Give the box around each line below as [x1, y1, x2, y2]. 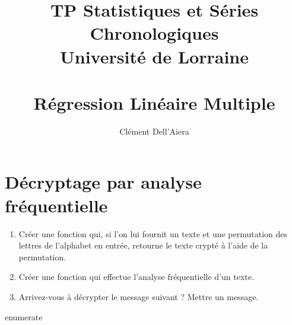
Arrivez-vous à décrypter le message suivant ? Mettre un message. [18, 290, 259, 302]
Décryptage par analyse [5, 170, 202, 194]
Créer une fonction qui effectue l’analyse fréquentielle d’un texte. [18, 270, 254, 283]
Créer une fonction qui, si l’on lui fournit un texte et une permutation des [18, 227, 288, 240]
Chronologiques [90, 21, 219, 45]
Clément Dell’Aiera [119, 125, 189, 137]
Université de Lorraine [60, 44, 249, 68]
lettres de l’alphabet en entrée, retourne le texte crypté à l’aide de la [18, 239, 268, 251]
